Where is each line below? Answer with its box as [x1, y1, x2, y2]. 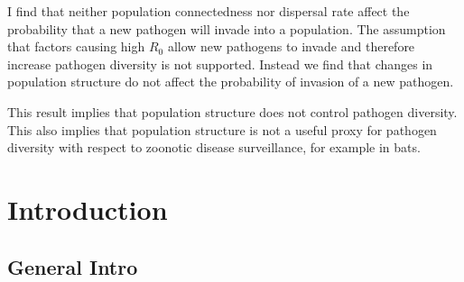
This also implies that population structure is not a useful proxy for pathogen [7, 120, 437, 139]
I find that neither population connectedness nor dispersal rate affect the [7, 2, 410, 20]
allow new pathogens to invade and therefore [167, 37, 415, 56]
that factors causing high [7, 37, 145, 56]
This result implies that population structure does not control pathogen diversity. [7, 102, 458, 121]
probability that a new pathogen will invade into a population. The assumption [7, 19, 446, 38]
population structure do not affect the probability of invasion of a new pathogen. [7, 72, 454, 91]
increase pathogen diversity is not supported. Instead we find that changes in [7, 54, 433, 73]
